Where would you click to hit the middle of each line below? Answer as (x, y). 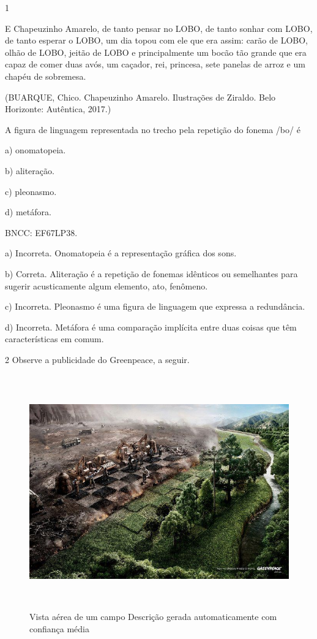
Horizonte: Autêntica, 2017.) (58, 109)
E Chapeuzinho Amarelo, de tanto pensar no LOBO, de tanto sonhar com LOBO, (159, 28)
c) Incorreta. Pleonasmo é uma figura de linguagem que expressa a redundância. (155, 306)
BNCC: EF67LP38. (41, 232)
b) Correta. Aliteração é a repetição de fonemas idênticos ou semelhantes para (151, 273)
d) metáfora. (28, 212)
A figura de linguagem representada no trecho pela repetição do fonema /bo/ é (153, 129)
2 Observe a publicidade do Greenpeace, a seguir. (97, 359)
